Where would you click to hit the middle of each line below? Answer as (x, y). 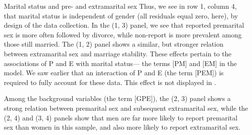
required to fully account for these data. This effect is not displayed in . (110, 82)
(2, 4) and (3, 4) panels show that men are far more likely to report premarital (121, 117)
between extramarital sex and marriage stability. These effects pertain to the (118, 53)
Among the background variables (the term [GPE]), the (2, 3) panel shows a (117, 98)
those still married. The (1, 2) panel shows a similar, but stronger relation (114, 44)
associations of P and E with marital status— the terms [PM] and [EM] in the (120, 63)
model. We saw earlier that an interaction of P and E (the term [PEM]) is (114, 73)
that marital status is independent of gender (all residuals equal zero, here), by (121, 15)
